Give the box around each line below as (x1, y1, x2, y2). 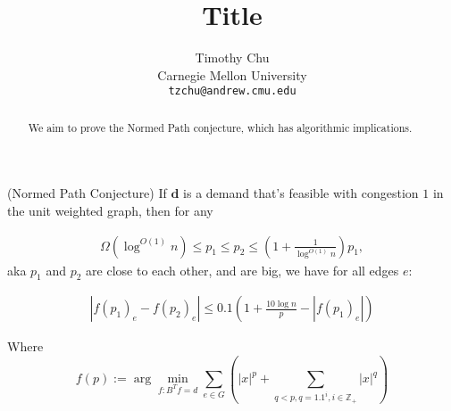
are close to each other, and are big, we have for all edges (86, 260, 399, 279)
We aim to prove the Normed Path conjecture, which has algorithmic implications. (28, 119, 413, 135)
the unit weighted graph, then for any (7, 201, 213, 220)
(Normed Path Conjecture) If (7, 184, 167, 202)
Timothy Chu (195, 48, 270, 67)
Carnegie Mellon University (157, 65, 307, 84)
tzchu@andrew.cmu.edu (168, 85, 296, 98)
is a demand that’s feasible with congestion (183, 184, 419, 202)
